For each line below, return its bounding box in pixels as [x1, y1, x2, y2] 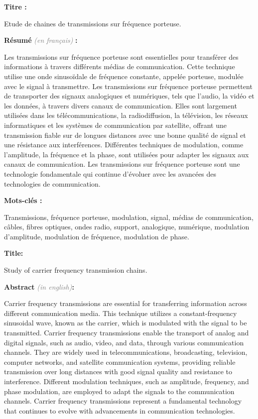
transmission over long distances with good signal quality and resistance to [4, 366, 233, 377]
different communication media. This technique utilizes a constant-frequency [4, 308, 237, 318]
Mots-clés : [4, 195, 42, 206]
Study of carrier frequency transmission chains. [4, 265, 147, 275]
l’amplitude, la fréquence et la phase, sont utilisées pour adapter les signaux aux [4, 149, 249, 159]
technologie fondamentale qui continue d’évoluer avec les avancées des [4, 168, 217, 179]
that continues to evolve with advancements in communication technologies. [4, 405, 235, 416]
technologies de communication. [4, 178, 101, 189]
